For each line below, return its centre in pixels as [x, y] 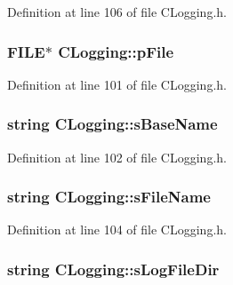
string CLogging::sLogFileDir [113, 269]
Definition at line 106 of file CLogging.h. [117, 12]
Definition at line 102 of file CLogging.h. [117, 157]
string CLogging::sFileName [109, 197]
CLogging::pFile [116, 51]
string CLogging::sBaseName [112, 124]
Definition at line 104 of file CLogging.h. [117, 230]
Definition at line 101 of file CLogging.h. [117, 84]
